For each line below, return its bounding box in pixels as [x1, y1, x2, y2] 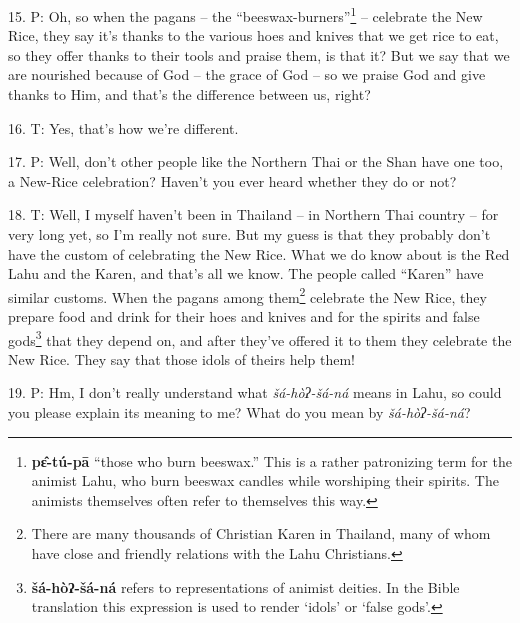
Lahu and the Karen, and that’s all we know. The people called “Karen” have [8, 263, 484, 284]
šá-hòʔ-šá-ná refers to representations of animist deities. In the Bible [31, 576, 460, 597]
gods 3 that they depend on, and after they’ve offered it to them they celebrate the [8, 326, 512, 350]
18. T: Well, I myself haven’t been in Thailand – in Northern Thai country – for [8, 204, 499, 225]
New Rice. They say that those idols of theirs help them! [8, 348, 356, 369]
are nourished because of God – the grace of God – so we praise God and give [8, 64, 486, 85]
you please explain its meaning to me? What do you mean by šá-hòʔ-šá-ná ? [8, 402, 471, 423]
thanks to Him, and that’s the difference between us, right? [8, 84, 371, 105]
